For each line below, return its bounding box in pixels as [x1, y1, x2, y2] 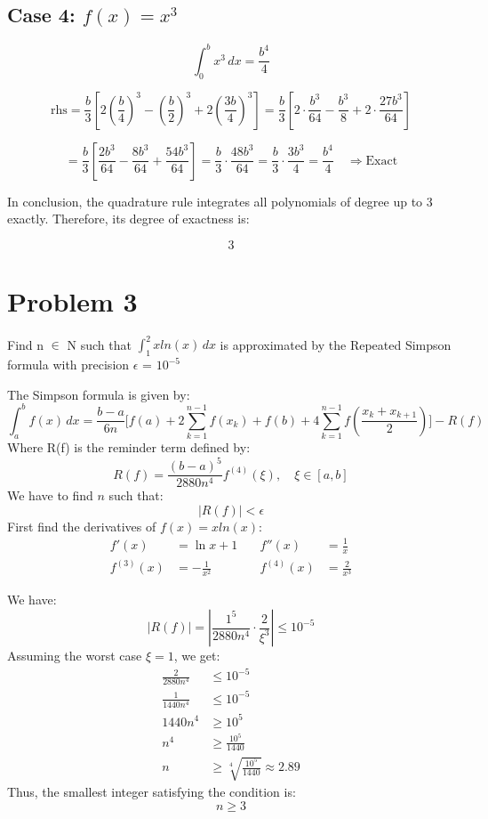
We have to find [7, 486, 93, 505]
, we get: [173, 646, 220, 665]
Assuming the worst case [7, 646, 142, 665]
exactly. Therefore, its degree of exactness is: [7, 209, 250, 228]
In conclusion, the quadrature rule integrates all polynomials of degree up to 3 [7, 191, 433, 210]
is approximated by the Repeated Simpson [220, 335, 452, 353]
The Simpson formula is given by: [7, 385, 190, 403]
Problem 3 [7, 282, 138, 319]
